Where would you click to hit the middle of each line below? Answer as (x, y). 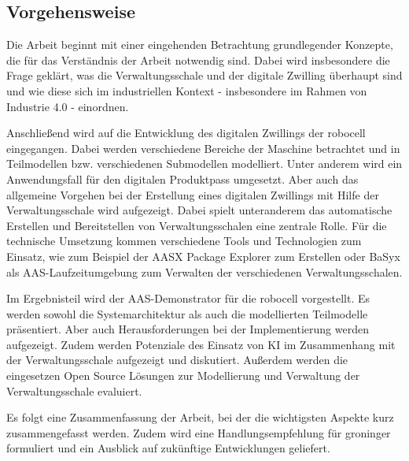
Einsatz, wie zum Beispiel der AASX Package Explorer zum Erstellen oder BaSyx (203, 256)
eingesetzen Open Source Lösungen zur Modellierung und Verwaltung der (183, 375)
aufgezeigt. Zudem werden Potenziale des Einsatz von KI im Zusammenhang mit (201, 344)
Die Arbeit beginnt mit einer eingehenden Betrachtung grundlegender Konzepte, (200, 45)
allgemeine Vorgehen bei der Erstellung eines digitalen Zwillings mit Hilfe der (193, 194)
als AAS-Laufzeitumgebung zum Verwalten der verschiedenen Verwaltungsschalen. (204, 271)
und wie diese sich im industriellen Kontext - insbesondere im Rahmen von (187, 90)
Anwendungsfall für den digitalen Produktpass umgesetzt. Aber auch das (182, 178)
